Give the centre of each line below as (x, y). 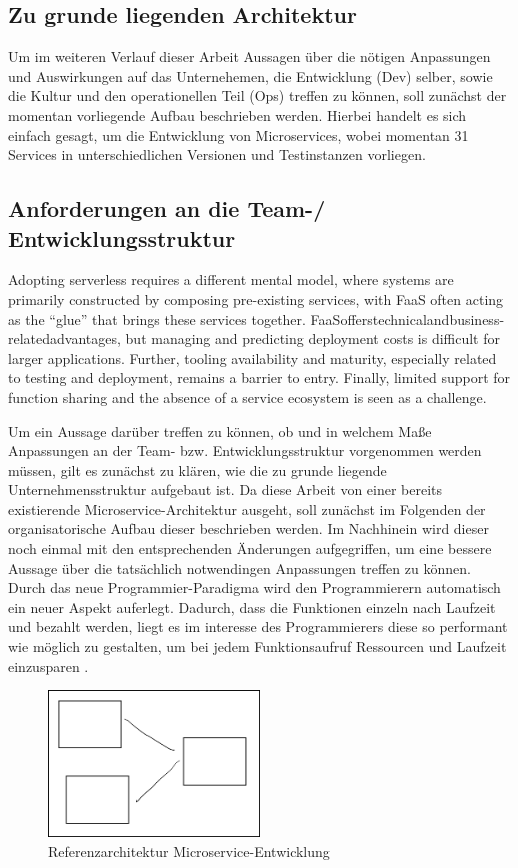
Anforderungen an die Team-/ (167, 208)
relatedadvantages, (64, 338)
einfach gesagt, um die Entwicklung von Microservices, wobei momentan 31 (238, 134)
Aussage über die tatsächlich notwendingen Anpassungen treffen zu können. (239, 567)
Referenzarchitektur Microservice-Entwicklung (189, 850)
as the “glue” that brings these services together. (157, 318)
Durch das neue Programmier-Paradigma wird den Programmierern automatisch (254, 587)
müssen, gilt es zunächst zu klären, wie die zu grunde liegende (197, 469)
